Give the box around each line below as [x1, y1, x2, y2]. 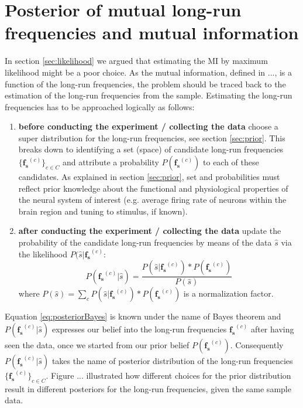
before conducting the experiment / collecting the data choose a [18, 120, 278, 132]
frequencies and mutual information [5, 21, 299, 45]
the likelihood [18, 247, 68, 260]
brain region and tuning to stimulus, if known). [18, 205, 188, 217]
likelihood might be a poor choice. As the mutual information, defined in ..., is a [5, 66, 292, 78]
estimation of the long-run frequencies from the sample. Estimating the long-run [5, 89, 292, 101]
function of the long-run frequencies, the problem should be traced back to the [5, 77, 286, 90]
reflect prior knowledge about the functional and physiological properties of [18, 182, 288, 194]
